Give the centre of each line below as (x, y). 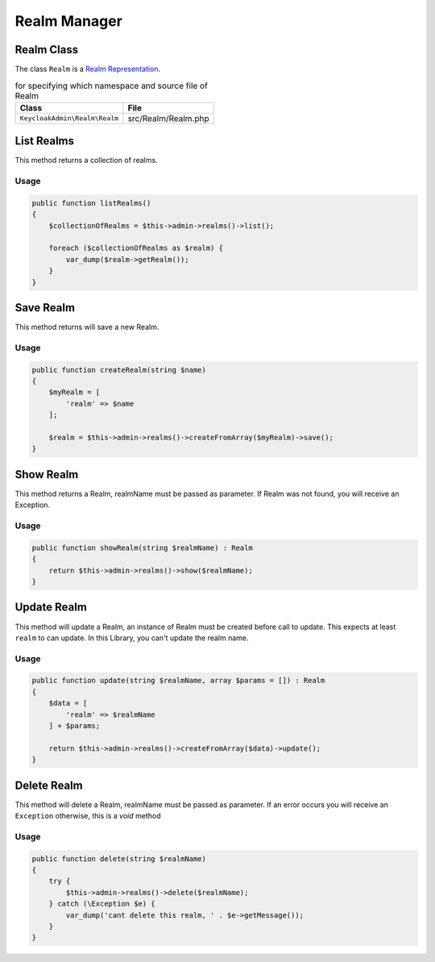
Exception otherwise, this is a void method (88, 816)
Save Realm (45, 308)
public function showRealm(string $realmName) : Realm (142, 548)
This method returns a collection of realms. (86, 160)
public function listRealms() (91, 203)
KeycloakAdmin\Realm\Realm (69, 118)
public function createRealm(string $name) (119, 370)
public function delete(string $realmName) (119, 858)
